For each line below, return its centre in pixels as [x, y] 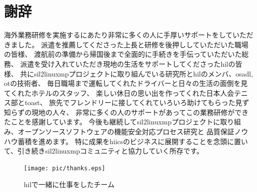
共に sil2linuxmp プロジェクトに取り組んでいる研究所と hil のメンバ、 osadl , [136, 73]
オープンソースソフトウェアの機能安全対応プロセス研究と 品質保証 [126, 132]
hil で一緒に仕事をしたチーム [69, 184]
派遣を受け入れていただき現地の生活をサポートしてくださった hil [124, 63]
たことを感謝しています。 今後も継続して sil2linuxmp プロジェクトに [112, 122]
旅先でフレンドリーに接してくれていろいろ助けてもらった [142, 102]
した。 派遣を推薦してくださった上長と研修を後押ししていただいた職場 [133, 44]
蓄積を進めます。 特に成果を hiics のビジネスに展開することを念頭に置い [133, 141]
